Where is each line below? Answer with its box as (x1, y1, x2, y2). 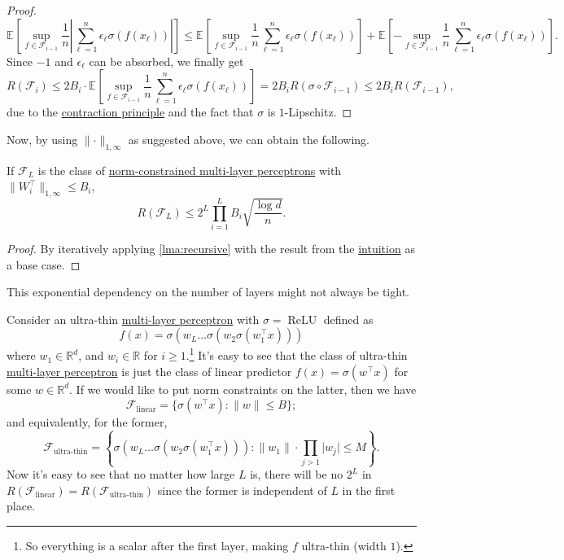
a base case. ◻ (7, 256, 81, 273)
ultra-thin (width (301, 536, 387, 553)
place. (7, 497, 35, 514)
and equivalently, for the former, (7, 413, 168, 431)
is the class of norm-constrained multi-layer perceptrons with (37, 161, 342, 178)
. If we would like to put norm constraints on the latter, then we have (69, 380, 417, 397)
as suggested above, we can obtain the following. (128, 130, 369, 147)
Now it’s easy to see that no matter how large (7, 466, 235, 483)
